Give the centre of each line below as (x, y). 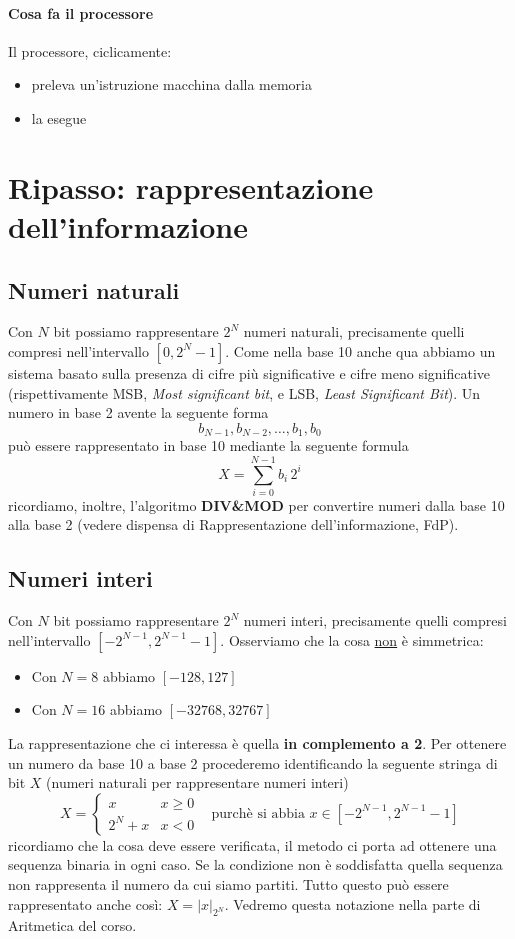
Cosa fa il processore (81, 12)
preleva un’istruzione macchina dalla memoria (171, 84)
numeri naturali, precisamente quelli (354, 331)
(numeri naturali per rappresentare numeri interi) (197, 782)
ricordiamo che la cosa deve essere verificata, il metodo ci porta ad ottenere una (252, 844)
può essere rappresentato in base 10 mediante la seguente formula (208, 445)
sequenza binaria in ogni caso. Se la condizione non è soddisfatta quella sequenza (255, 864)
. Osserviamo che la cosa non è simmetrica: (352, 639)
